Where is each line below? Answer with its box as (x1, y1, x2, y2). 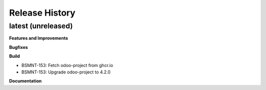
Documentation (9, 78, 42, 84)
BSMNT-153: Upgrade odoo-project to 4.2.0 (21, 69, 111, 75)
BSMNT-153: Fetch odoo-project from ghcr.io (21, 62, 113, 68)
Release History (9, 7, 76, 18)
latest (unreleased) (9, 22, 73, 30)
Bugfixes (9, 44, 28, 50)
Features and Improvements (9, 35, 68, 41)
